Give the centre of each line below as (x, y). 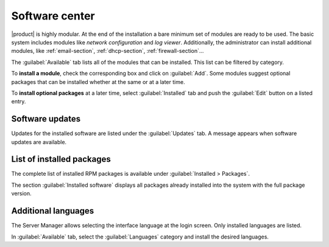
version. (21, 193)
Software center (53, 16)
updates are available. (39, 142)
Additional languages (53, 211)
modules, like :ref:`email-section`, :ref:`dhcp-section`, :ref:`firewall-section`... (108, 51)
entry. (19, 102)
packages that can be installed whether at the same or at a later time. (98, 82)
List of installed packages (61, 159)
